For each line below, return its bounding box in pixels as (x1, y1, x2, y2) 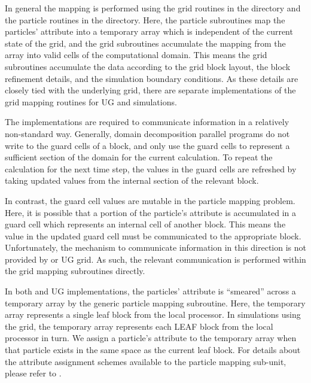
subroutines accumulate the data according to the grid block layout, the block (5, 60, 291, 72)
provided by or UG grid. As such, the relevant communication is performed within (5, 253, 306, 265)
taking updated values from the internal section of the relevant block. (5, 174, 259, 187)
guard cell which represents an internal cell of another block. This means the (5, 218, 286, 230)
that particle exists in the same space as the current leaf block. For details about (5, 344, 301, 356)
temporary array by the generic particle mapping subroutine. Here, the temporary (5, 296, 306, 309)
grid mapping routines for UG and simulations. (5, 95, 177, 108)
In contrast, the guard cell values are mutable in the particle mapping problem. (5, 194, 295, 206)
